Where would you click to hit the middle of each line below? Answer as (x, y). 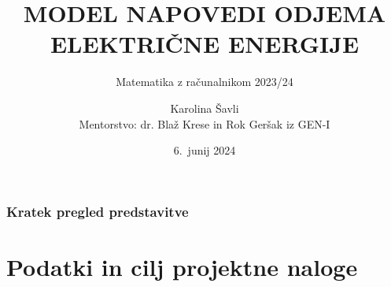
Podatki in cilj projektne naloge (182, 266)
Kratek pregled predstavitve (98, 211)
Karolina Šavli (205, 108)
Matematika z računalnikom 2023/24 (205, 82)
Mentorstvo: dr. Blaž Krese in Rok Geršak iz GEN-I (205, 123)
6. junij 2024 (205, 150)
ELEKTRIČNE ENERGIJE (205, 44)
